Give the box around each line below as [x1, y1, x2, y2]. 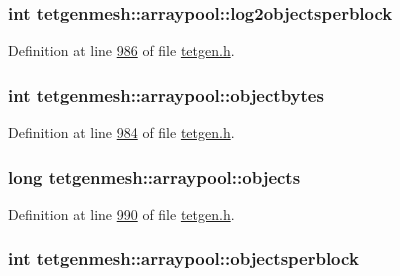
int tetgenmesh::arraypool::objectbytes [8, 82, 324, 107]
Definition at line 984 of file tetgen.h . [8, 122, 235, 143]
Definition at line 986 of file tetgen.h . [8, 40, 235, 61]
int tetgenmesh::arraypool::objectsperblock [8, 246, 359, 271]
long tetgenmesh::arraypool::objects [8, 164, 301, 189]
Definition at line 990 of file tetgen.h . [8, 203, 235, 224]
